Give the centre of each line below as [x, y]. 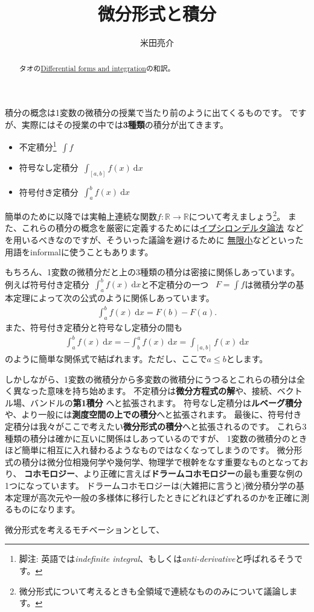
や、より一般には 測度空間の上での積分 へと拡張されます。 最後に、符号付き [153, 414]
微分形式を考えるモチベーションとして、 [85, 529]
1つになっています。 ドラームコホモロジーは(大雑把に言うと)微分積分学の [151, 485]
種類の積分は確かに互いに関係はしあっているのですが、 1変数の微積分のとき [156, 438]
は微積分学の [270, 284]
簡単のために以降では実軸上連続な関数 [81, 216]
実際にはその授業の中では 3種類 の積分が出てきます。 [125, 124]
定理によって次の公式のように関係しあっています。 [114, 298]
